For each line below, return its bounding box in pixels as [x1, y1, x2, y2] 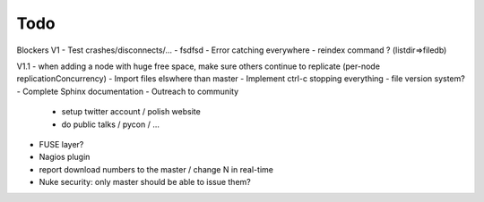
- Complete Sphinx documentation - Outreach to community [16, 86, 239, 97]
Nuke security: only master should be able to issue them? [39, 177, 251, 188]
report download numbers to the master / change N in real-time [39, 164, 273, 174]
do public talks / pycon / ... [61, 119, 160, 130]
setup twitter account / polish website [61, 106, 201, 117]
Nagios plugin [39, 152, 91, 163]
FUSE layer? [39, 139, 84, 149]
